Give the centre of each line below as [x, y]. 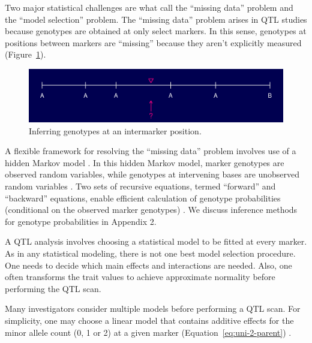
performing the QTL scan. [53, 288]
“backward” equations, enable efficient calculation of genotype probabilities [143, 198]
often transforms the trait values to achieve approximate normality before [140, 277]
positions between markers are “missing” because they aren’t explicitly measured [153, 42]
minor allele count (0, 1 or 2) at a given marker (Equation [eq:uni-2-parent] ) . [148, 332]
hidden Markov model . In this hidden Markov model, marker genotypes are [145, 162]
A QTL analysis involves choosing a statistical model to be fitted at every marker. [156, 241]
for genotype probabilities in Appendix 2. [81, 221]
